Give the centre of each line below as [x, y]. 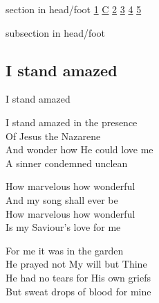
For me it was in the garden [65, 250]
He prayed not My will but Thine [76, 264]
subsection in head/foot [56, 32]
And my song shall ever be [62, 199]
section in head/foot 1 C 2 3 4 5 [74, 9]
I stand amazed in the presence [72, 122]
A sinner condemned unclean [67, 163]
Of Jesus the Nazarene [53, 136]
